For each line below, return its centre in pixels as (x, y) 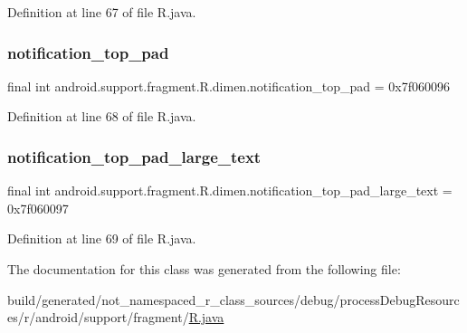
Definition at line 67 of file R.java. (102, 12)
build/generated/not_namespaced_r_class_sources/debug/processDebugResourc (233, 299)
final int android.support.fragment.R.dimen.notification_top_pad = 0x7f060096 (229, 86)
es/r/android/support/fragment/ (98, 317)
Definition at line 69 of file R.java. (102, 238)
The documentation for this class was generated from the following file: (204, 269)
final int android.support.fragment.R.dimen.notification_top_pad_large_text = (230, 190)
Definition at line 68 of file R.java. (102, 116)
